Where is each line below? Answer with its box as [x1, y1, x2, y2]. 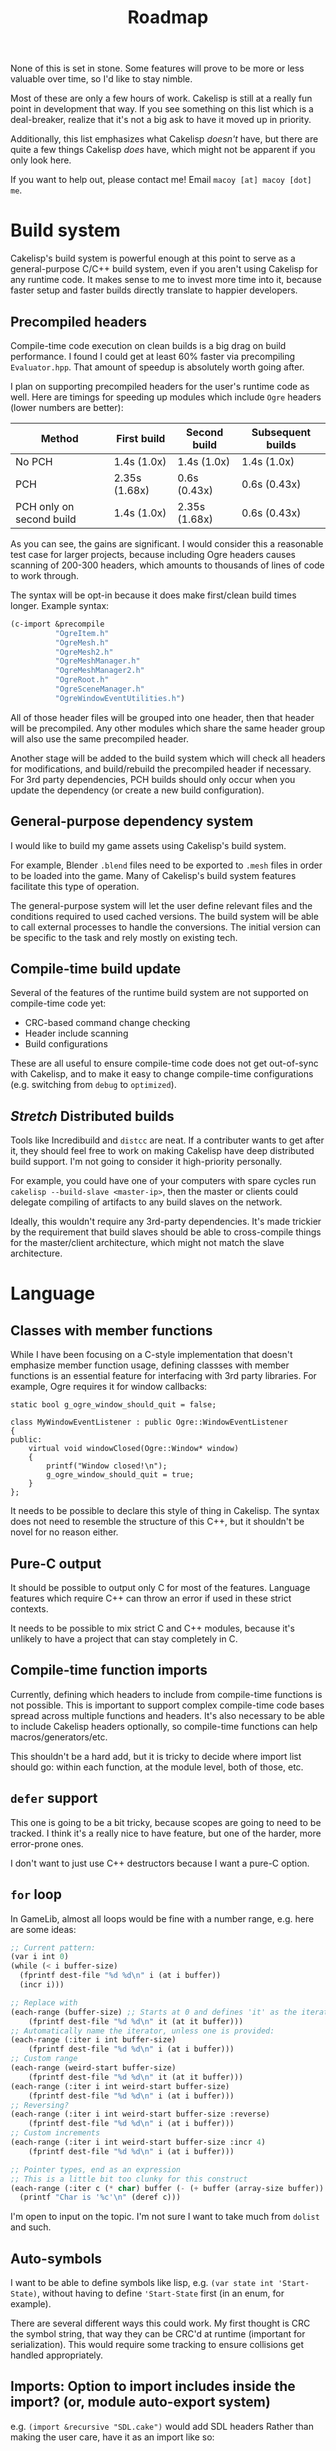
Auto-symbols [10, 2250, 103, 2267]
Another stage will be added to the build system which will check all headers [10, 752, 326, 764]
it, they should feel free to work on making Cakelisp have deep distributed [10, 1145, 315, 1157]
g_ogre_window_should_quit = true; [46, 1470, 195, 1480]
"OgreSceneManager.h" [54, 684, 145, 695]
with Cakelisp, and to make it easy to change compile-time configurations [10, 1068, 314, 1080]
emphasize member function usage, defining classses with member [10, 1359, 290, 1371]
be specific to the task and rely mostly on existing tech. [10, 931, 238, 943]
